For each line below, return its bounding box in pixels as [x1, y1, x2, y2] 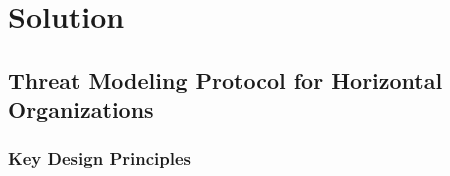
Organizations [8, 94, 154, 125]
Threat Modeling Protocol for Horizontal [8, 64, 443, 95]
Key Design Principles [8, 146, 191, 171]
